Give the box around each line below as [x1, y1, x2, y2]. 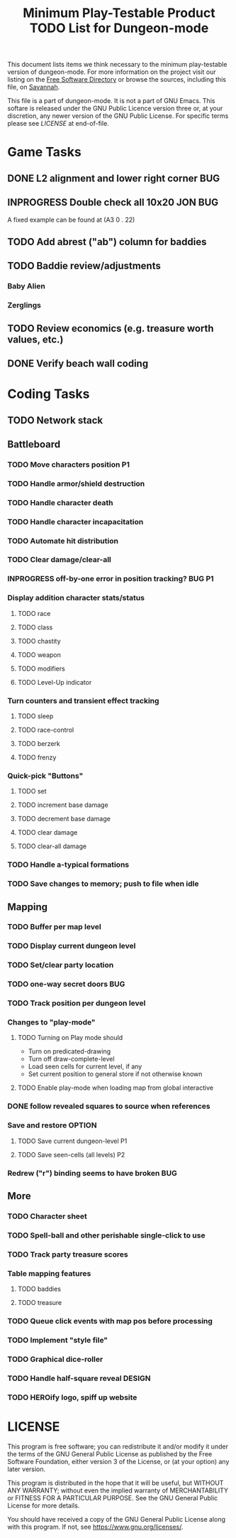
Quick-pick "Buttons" [7, 771, 84, 781]
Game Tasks [7, 144, 82, 161]
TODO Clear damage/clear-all [7, 555, 111, 565]
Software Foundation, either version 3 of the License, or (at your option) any [7, 1457, 230, 1466]
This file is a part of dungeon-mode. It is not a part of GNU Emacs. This [7, 97, 215, 105]
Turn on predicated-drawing [28, 1047, 111, 1056]
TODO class [17, 623, 53, 632]
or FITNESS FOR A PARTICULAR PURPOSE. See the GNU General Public [7, 1493, 218, 1502]
